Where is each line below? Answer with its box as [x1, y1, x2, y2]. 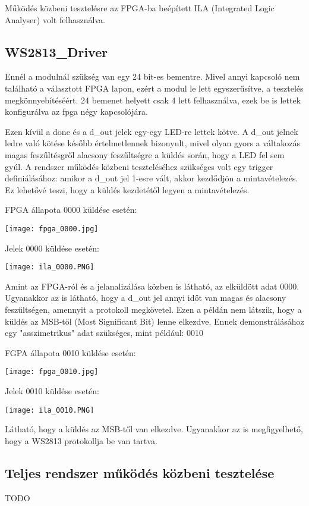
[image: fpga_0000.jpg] [5, 224, 99, 233]
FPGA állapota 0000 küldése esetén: [5, 203, 137, 216]
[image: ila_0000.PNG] [5, 263, 94, 272]
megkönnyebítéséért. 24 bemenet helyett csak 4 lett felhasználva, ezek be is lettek [5, 93, 301, 106]
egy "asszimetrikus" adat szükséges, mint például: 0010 [5, 326, 204, 339]
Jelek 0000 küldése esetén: [5, 241, 99, 254]
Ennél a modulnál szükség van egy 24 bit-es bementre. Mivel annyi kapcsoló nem [5, 70, 300, 83]
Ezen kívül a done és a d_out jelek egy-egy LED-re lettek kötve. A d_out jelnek [5, 125, 298, 137]
